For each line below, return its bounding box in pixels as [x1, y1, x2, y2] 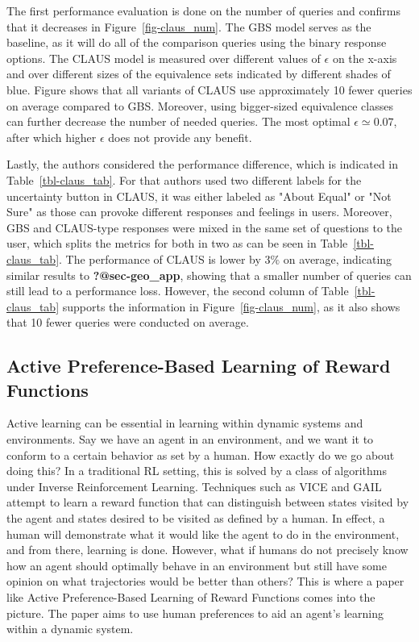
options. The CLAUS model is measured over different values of [6, 49, 321, 66]
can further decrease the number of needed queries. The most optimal [6, 113, 351, 130]
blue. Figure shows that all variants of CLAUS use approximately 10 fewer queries [6, 81, 413, 98]
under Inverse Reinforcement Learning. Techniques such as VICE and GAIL [6, 477, 382, 494]
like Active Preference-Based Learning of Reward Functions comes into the [6, 589, 375, 605]
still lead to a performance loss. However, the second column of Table [6, 282, 349, 299]
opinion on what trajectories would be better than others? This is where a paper [6, 573, 404, 590]
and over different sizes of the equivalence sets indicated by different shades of [6, 65, 391, 82]
